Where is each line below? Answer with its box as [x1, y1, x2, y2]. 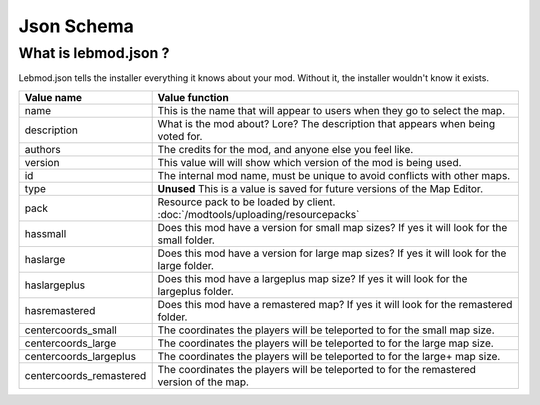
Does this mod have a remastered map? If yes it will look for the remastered [157, 297, 513, 311]
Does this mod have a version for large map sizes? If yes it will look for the [157, 246, 507, 260]
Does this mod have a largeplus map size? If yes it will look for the [157, 271, 468, 285]
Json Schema [18, 15, 135, 37]
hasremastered [24, 303, 96, 317]
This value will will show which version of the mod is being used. [157, 155, 462, 169]
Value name [24, 90, 83, 104]
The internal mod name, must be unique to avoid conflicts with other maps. [157, 168, 511, 182]
